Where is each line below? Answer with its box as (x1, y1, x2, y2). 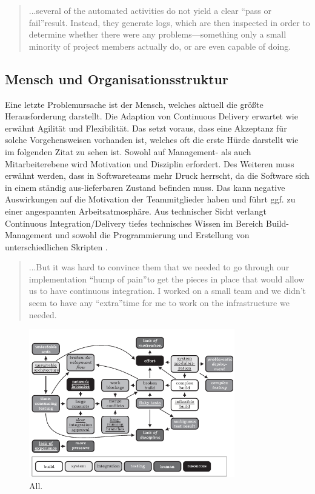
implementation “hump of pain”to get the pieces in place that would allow (28, 272, 305, 285)
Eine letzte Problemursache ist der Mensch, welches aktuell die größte (5, 98, 264, 110)
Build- (266, 216, 289, 229)
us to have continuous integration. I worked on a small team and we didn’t (28, 284, 307, 297)
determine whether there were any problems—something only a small (28, 28, 287, 41)
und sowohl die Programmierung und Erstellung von (55, 229, 250, 241)
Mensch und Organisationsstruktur (5, 69, 228, 88)
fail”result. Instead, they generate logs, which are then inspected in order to (28, 16, 310, 28)
